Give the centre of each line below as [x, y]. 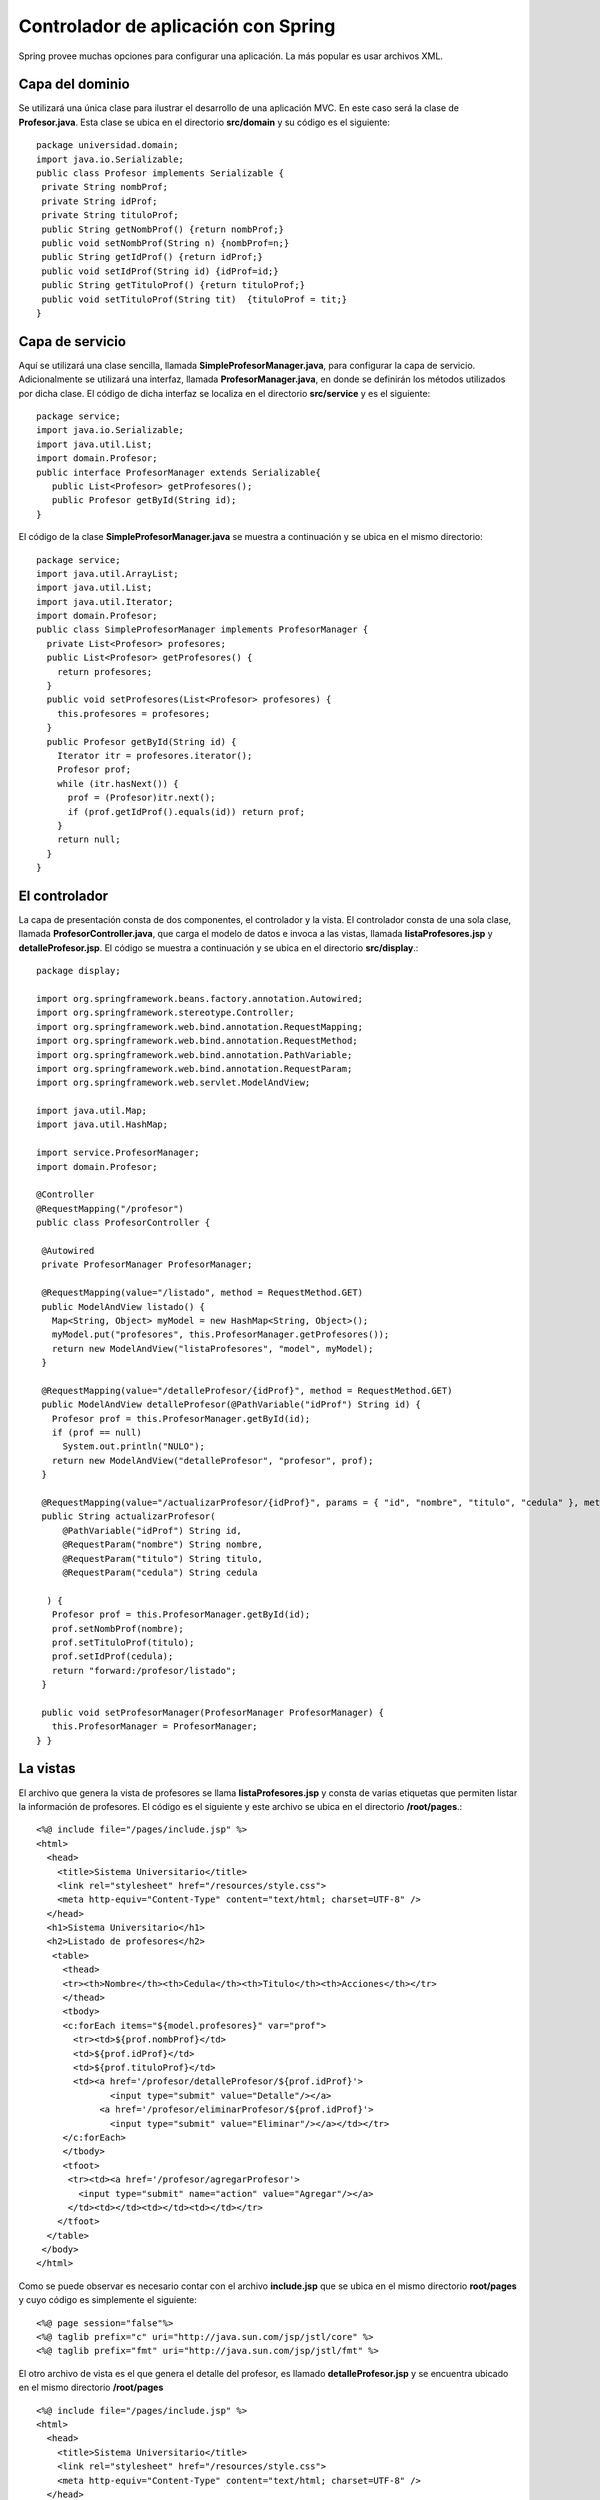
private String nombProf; [105, 187]
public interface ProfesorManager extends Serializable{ [179, 472]
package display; [78, 971]
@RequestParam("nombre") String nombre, [163, 1544]
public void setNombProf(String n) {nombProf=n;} [165, 243]
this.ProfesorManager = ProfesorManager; [155, 1726]
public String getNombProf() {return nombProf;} [163, 229]
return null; [88, 839]
